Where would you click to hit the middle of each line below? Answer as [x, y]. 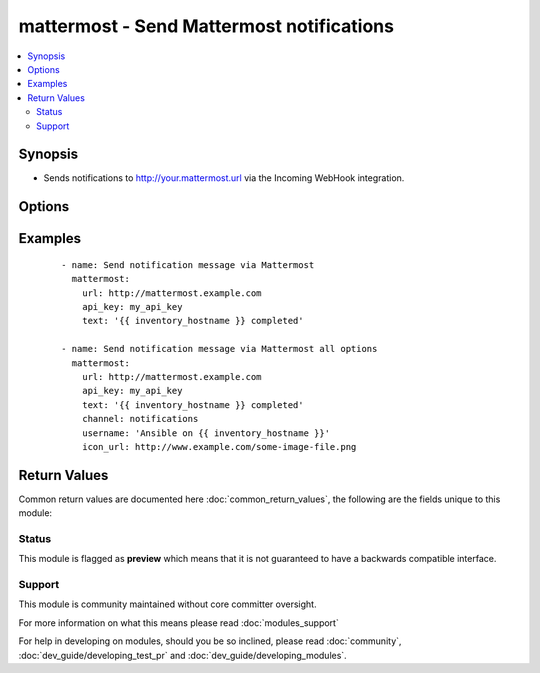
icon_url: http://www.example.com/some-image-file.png [219, 446]
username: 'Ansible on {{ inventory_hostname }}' [205, 433]
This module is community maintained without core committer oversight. [167, 604]
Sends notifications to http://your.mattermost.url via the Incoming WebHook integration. [224, 178]
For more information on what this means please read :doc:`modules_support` [178, 622]
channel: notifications [140, 419]
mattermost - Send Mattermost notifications [206, 26]
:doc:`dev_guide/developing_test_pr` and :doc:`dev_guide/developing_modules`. [182, 655]
